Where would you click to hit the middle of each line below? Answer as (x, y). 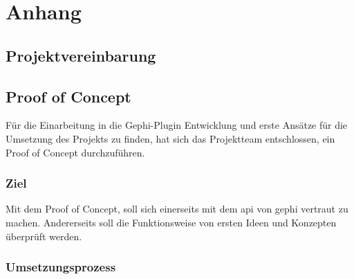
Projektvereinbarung (81, 55)
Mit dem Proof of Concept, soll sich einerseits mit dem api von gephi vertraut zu (177, 209)
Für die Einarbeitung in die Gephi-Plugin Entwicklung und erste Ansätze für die (177, 125)
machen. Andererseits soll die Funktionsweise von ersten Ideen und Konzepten (171, 222)
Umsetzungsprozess (61, 267)
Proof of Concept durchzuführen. (75, 152)
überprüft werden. (44, 236)
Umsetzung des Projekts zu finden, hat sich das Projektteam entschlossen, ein (170, 138)
